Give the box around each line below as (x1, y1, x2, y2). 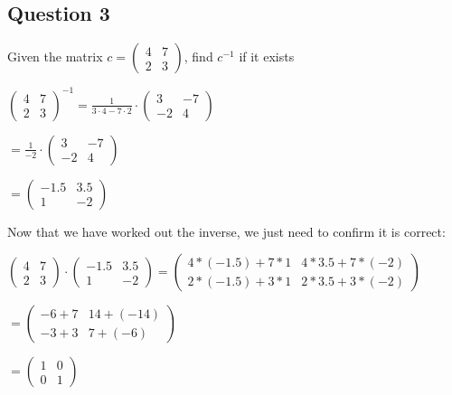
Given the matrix (7, 47, 103, 66)
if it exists (239, 47, 295, 66)
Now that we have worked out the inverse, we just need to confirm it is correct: (7, 221, 446, 240)
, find (184, 47, 213, 66)
